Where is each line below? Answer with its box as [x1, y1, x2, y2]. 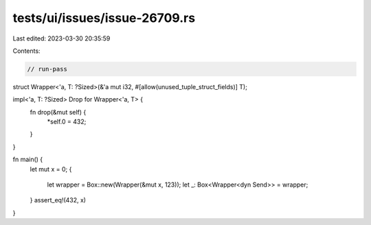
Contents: [12, 47, 41, 55]
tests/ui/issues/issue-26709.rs [12, 10, 196, 25]
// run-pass [27, 65, 68, 73]
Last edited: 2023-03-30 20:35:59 [12, 34, 111, 43]
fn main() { [12, 155, 43, 164]
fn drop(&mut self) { [30, 108, 87, 116]
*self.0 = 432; [47, 117, 87, 126]
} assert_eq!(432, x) [30, 196, 86, 204]
